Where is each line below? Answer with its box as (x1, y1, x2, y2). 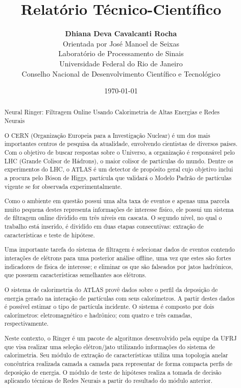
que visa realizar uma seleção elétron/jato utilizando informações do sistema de (4, 342, 215, 351)
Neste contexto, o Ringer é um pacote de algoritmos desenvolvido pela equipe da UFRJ (4, 334, 237, 343)
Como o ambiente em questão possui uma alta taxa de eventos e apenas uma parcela (4, 197, 230, 205)
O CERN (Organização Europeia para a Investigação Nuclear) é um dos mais (4, 131, 210, 139)
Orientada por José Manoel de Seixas (63, 38, 179, 48)
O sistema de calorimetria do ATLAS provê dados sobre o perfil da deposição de (4, 285, 218, 294)
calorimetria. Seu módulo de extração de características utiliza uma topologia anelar (4, 351, 228, 359)
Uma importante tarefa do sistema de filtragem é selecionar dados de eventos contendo (4, 245, 235, 254)
